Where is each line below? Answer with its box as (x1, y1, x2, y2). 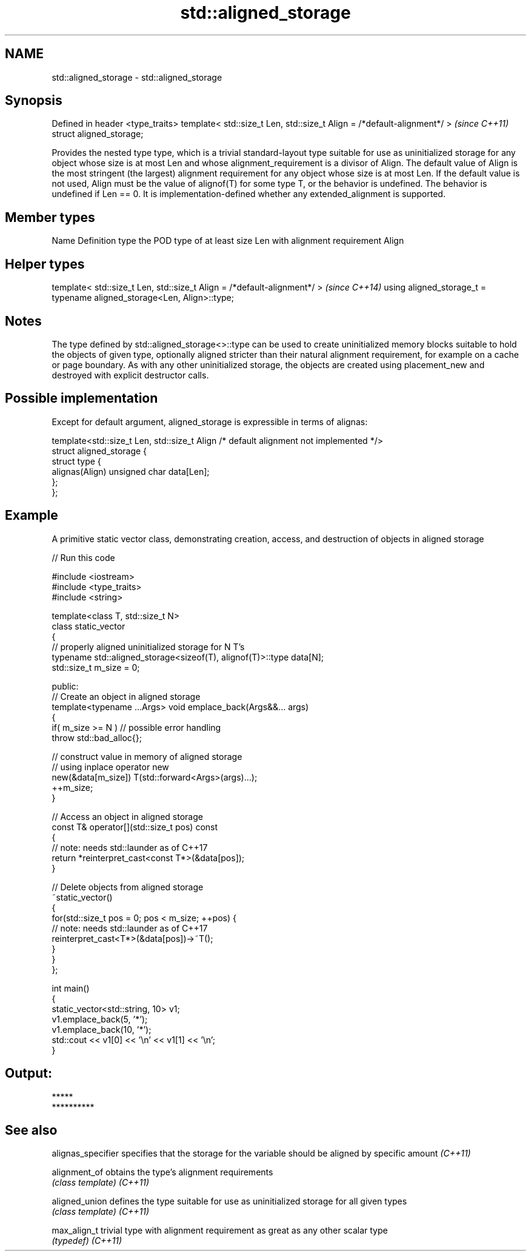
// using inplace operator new (52, 761, 169, 772)
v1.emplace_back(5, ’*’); (52, 1013, 148, 1024)
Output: (5, 1066, 52, 1081)
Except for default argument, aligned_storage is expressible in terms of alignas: (52, 416, 368, 427)
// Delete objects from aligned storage (52, 881, 204, 892)
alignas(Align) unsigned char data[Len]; (52, 466, 210, 477)
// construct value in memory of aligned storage (52, 751, 242, 762)
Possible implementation (5, 391, 158, 406)
